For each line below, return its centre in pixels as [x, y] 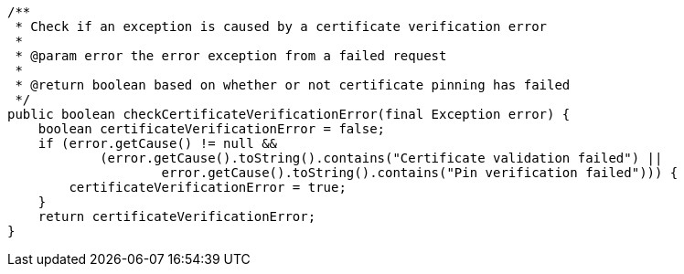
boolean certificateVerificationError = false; [212, 129]
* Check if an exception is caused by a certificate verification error [281, 26]
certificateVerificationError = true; [208, 187]
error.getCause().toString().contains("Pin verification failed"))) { [420, 173]
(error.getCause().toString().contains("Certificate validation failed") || [381, 158]
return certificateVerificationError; [177, 216]
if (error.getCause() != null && [158, 143]
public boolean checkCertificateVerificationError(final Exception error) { [289, 114]
